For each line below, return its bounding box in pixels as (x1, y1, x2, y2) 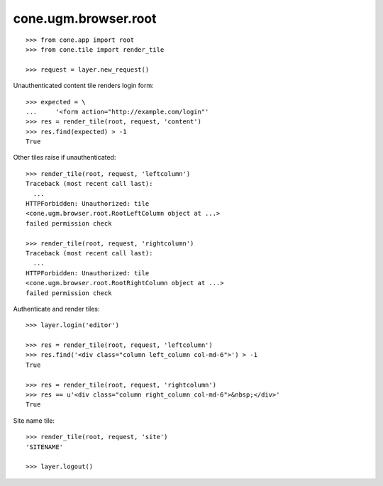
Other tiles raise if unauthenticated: (13, 153, 116, 162)
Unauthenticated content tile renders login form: (13, 82, 154, 90)
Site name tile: (13, 416, 55, 425)
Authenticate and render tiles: (13, 304, 100, 313)
